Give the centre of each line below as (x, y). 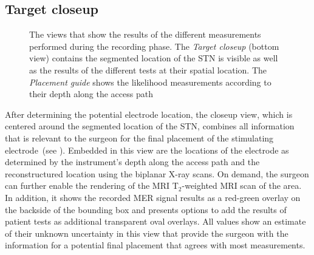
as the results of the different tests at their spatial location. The (148, 70)
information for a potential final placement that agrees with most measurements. (155, 245)
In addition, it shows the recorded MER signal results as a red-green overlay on (153, 197)
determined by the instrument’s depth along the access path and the (132, 162)
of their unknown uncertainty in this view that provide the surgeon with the (147, 233)
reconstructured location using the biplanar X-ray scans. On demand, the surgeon (157, 173)
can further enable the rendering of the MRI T (92, 185)
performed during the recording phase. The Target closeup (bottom (154, 46)
